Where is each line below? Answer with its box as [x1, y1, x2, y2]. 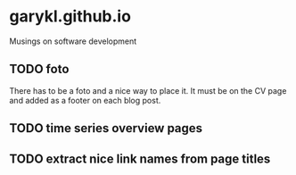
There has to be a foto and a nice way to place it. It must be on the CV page [9, 85, 287, 96]
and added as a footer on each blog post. [9, 95, 161, 105]
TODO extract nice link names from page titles [9, 151, 271, 166]
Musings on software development [9, 36, 137, 46]
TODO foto [9, 62, 70, 77]
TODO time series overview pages [9, 121, 203, 136]
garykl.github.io [9, 6, 132, 27]
